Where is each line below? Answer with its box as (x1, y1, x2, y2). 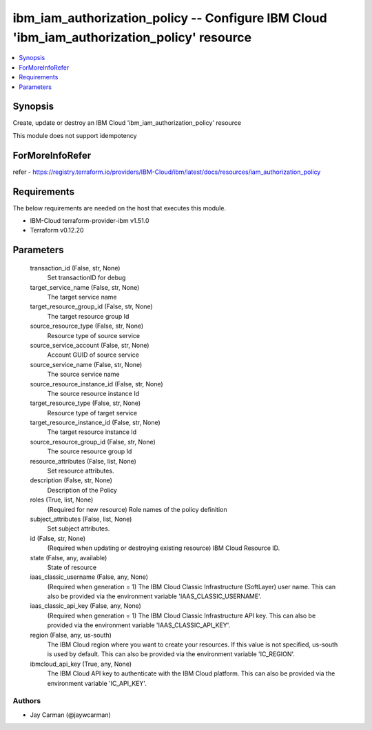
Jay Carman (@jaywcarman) (30, 711, 112, 719)
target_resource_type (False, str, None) (30, 399, 141, 407)
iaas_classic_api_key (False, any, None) (30, 602, 141, 610)
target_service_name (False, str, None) (30, 283, 140, 291)
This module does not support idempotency (12, 131, 137, 139)
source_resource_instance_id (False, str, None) (30, 379, 163, 388)
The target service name (47, 293, 117, 301)
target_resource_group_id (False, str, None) (30, 302, 153, 310)
